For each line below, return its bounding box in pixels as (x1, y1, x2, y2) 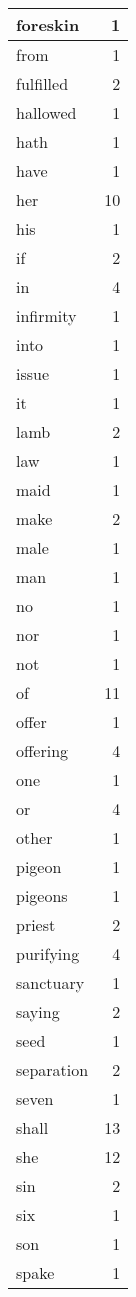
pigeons (16, 884, 68, 907)
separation (16, 1058, 89, 1081)
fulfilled (16, 72, 69, 95)
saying (16, 1000, 60, 1023)
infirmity (16, 304, 77, 327)
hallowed (16, 101, 77, 124)
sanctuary (16, 971, 85, 994)
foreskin (16, 13, 80, 36)
